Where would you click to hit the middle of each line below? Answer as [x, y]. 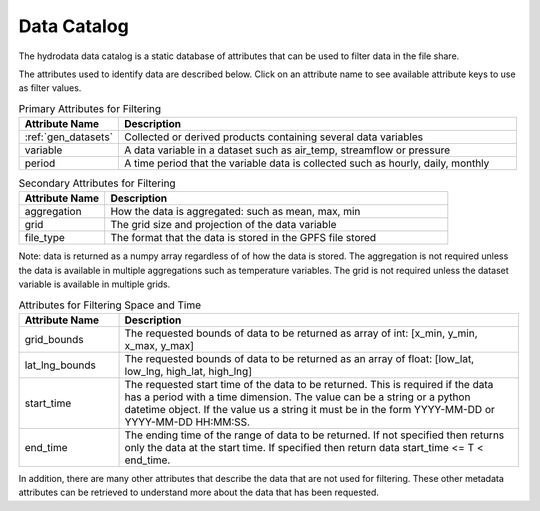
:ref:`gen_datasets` [69, 137]
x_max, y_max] [159, 346]
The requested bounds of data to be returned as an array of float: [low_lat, [299, 359]
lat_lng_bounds [60, 365]
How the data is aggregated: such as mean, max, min [235, 212]
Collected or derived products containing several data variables [274, 137]
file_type [44, 238]
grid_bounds [54, 340]
